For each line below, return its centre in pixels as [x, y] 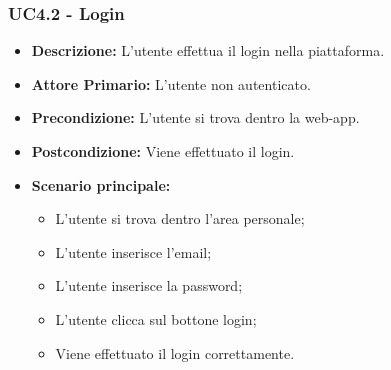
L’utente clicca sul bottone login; [156, 318]
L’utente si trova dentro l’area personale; [180, 218]
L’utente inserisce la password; [149, 285]
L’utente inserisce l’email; [133, 251]
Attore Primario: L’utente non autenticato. [171, 83]
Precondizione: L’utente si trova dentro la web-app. [195, 117]
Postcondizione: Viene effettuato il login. [163, 151]
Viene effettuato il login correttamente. [175, 352]
